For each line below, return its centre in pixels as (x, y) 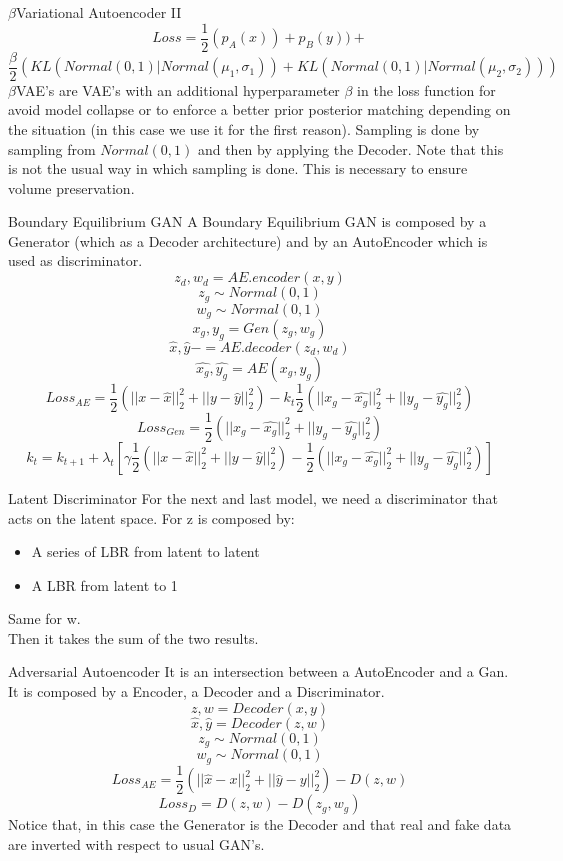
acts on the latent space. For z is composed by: (151, 517)
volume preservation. (71, 187)
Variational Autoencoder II (98, 12)
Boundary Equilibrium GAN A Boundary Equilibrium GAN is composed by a (247, 221)
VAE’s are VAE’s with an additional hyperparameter (177, 89)
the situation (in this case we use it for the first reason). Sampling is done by (244, 128)
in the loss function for (426, 89)
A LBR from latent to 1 (104, 584)
